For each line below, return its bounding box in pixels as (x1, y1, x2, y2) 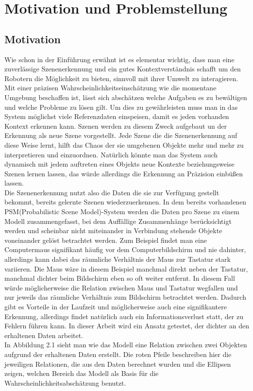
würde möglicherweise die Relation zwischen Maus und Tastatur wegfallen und (4, 282, 238, 292)
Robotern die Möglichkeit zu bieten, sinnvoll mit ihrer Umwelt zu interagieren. (4, 73, 238, 83)
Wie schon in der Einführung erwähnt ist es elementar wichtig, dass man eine (4, 54, 235, 64)
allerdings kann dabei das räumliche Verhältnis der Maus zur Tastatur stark (4, 254, 231, 264)
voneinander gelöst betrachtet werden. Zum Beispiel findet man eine (4, 235, 207, 245)
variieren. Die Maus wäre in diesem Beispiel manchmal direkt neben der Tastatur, (4, 263, 248, 273)
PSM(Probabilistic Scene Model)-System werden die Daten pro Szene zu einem (4, 206, 239, 217)
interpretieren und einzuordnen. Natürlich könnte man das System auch (4, 149, 218, 159)
